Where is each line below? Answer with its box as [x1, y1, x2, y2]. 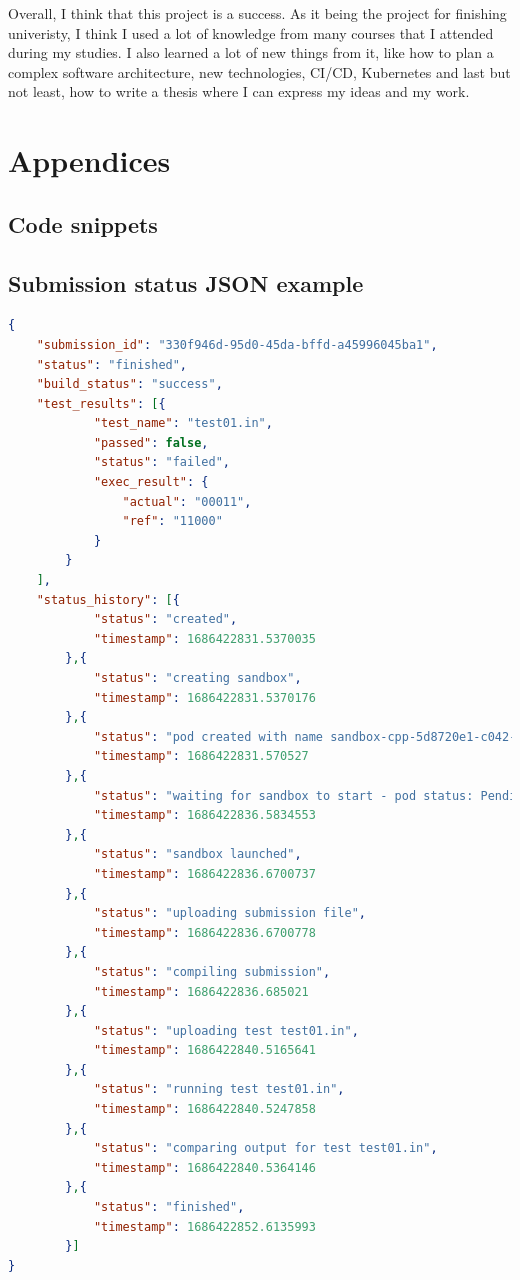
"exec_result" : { [93, 475, 209, 490]
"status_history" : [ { [36, 592, 180, 607]
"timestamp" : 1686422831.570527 [93, 749, 309, 764]
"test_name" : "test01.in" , [93, 416, 273, 431]
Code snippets [8, 208, 158, 239]
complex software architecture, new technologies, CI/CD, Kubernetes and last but [8, 61, 511, 82]
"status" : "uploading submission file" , [93, 906, 366, 921]
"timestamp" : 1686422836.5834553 [93, 808, 316, 823]
